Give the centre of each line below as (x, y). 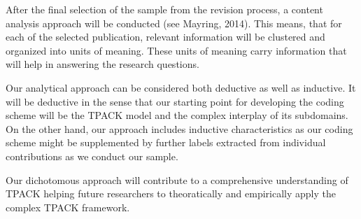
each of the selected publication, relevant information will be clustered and (165, 37)
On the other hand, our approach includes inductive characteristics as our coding (179, 128)
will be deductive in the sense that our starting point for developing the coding (175, 101)
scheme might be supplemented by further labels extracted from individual (166, 142)
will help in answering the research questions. (102, 64)
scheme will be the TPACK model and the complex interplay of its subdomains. (177, 115)
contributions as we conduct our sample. (92, 156)
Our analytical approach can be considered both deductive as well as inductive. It (181, 87)
